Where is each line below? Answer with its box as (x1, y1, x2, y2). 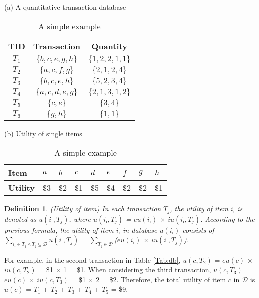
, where (69, 213, 91, 224)
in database (123, 224, 157, 235)
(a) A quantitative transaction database (4, 2, 126, 12)
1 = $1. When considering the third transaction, (63, 264, 211, 275)
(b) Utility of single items (4, 128, 82, 138)
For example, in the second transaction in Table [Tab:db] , (4, 254, 181, 265)
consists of (182, 224, 214, 235)
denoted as (4, 213, 37, 224)
